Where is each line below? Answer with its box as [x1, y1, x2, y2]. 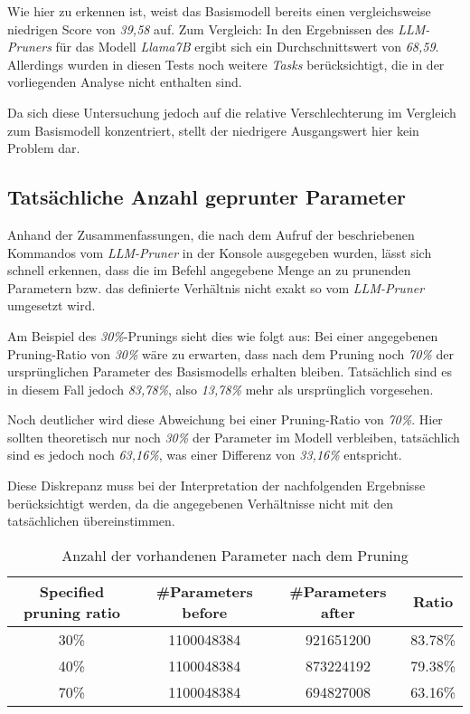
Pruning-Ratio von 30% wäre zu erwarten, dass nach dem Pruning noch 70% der [7, 344, 454, 363]
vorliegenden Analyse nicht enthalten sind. [7, 72, 242, 91]
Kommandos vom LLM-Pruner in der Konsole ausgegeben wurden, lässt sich [7, 243, 432, 262]
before [182, 601, 228, 623]
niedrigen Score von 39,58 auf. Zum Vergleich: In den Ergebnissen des [7, 19, 394, 38]
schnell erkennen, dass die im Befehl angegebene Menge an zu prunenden [7, 261, 411, 280]
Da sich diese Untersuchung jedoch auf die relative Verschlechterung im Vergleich [7, 102, 456, 121]
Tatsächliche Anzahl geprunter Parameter [7, 183, 406, 211]
